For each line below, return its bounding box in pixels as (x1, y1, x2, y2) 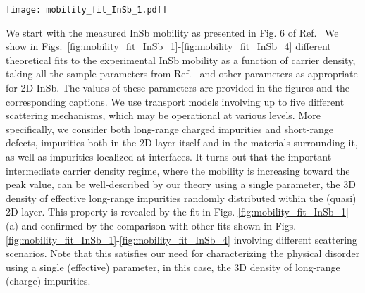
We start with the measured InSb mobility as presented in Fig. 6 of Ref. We (6, 25, 339, 39)
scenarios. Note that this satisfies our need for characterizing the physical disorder (6, 246, 360, 261)
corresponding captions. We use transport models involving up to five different (6, 94, 345, 108)
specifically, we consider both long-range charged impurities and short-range (6, 121, 333, 136)
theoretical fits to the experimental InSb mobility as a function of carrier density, (6, 52, 356, 67)
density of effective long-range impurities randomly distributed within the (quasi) (6, 190, 357, 205)
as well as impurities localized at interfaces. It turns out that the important (6, 149, 332, 163)
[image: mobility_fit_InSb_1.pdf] (6, 5, 168, 15)
